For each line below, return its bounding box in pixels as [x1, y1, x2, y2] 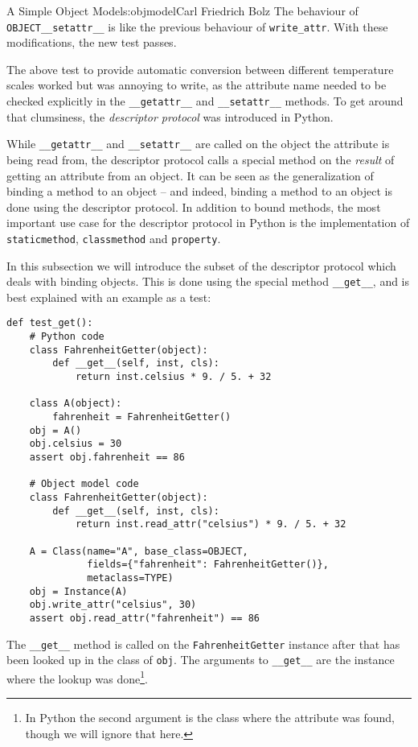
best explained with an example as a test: [6, 288, 211, 305]
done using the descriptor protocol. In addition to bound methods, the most [6, 198, 381, 215]
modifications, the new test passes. [6, 34, 177, 51]
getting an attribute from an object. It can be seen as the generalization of [6, 167, 374, 184]
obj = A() [29, 424, 82, 436]
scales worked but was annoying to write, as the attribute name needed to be [6, 76, 387, 93]
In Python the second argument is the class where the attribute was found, [25, 709, 395, 726]
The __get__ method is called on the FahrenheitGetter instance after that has [6, 635, 400, 652]
